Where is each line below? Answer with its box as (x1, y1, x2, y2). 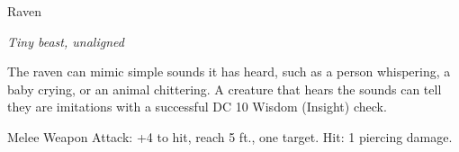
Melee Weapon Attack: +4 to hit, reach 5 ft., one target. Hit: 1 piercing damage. (7, 127, 453, 146)
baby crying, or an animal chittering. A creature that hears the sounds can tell (7, 79, 442, 98)
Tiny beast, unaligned (7, 31, 124, 50)
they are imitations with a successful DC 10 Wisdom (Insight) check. (7, 97, 387, 116)
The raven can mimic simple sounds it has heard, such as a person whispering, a (7, 62, 451, 81)
